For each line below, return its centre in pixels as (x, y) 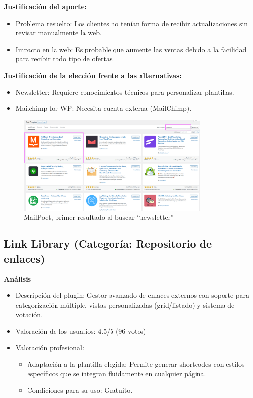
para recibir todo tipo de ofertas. (65, 59)
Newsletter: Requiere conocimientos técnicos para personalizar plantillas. (125, 92)
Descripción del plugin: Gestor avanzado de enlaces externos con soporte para (132, 295)
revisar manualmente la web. (58, 33)
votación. (29, 314)
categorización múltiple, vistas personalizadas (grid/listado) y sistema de (125, 305)
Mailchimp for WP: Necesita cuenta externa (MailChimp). (103, 108)
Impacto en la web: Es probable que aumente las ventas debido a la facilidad (131, 49)
